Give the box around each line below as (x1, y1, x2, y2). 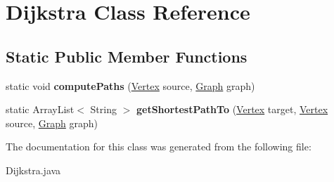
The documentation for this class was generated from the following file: (6, 139, 311, 154)
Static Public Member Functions (6, 45, 248, 67)
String (90, 102, 117, 117)
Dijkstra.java (6, 162, 61, 177)
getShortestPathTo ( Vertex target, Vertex (136, 102, 328, 117)
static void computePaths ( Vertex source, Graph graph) (6, 78, 255, 93)
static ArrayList (6, 102, 75, 117)
